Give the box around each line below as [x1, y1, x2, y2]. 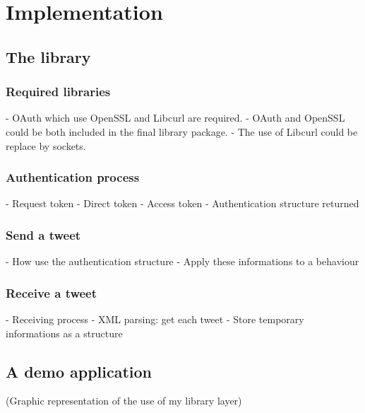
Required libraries [6, 83, 111, 100]
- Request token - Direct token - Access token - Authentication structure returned [6, 196, 359, 211]
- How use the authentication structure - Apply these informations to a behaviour [6, 254, 359, 269]
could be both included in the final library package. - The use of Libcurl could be [6, 124, 358, 139]
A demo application [6, 360, 152, 382]
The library [6, 45, 91, 67]
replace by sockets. [6, 138, 86, 153]
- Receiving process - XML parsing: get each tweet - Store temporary [6, 312, 304, 326]
